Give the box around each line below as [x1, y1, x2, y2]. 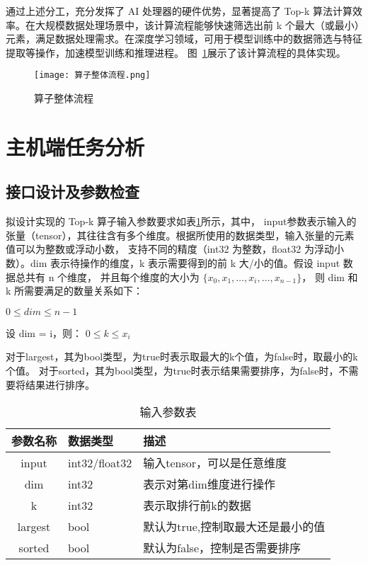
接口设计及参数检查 [6, 181, 139, 202]
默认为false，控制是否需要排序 [143, 540, 301, 557]
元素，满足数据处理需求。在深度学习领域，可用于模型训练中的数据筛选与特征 [6, 31, 362, 46]
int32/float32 [68, 454, 132, 471]
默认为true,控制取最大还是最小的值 [143, 518, 326, 535]
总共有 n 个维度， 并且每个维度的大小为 [15, 269, 200, 284]
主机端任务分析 [6, 132, 145, 161]
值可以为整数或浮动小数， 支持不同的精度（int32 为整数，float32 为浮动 [6, 241, 334, 256]
